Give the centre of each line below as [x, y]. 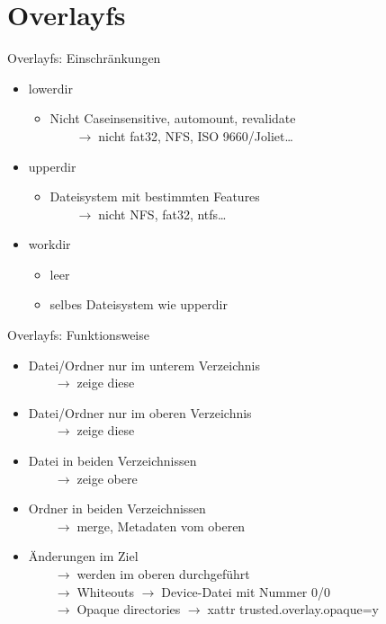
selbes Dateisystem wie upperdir [139, 304]
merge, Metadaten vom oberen [161, 526]
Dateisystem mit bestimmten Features [155, 196]
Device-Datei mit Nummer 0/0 [246, 591]
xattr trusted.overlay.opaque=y [293, 609]
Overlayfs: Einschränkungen [84, 58]
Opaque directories [129, 609]
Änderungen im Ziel [83, 556]
